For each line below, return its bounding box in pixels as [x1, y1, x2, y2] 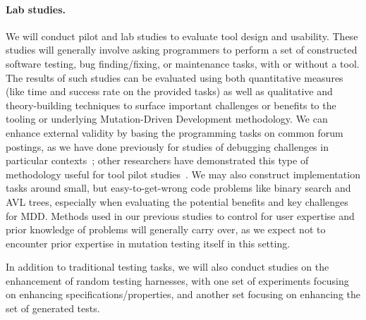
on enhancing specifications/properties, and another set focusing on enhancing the [6, 287, 360, 302]
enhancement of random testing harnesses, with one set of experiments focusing [6, 273, 349, 288]
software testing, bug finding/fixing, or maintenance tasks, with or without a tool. [6, 56, 360, 70]
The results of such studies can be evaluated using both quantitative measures [6, 70, 343, 85]
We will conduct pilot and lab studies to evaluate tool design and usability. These [6, 28, 358, 43]
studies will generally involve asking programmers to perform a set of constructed [6, 42, 358, 57]
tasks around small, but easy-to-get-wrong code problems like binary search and [6, 180, 351, 195]
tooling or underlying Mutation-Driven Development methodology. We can [6, 111, 328, 126]
